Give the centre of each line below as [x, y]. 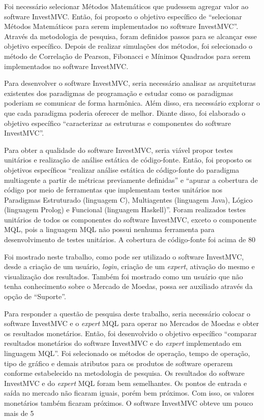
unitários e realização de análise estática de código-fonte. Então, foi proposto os [128, 160]
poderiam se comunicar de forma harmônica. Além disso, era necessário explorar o [132, 103]
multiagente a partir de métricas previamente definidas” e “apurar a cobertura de [131, 180]
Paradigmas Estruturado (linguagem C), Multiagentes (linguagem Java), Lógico [128, 199]
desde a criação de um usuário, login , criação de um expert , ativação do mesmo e [129, 266]
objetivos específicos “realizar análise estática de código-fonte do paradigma [122, 169]
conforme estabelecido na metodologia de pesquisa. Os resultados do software [124, 373]
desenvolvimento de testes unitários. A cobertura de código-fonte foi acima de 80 [130, 239]
